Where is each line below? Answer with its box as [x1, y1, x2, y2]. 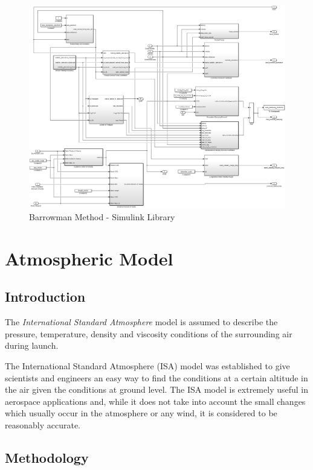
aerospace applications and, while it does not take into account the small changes [5, 395, 306, 407]
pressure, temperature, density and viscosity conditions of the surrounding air [5, 327, 292, 340]
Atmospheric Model [5, 246, 173, 270]
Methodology [5, 448, 89, 466]
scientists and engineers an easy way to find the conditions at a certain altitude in [5, 371, 308, 384]
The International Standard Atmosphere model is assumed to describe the [5, 316, 278, 328]
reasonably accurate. [5, 418, 80, 431]
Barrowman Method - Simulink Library [29, 211, 175, 223]
